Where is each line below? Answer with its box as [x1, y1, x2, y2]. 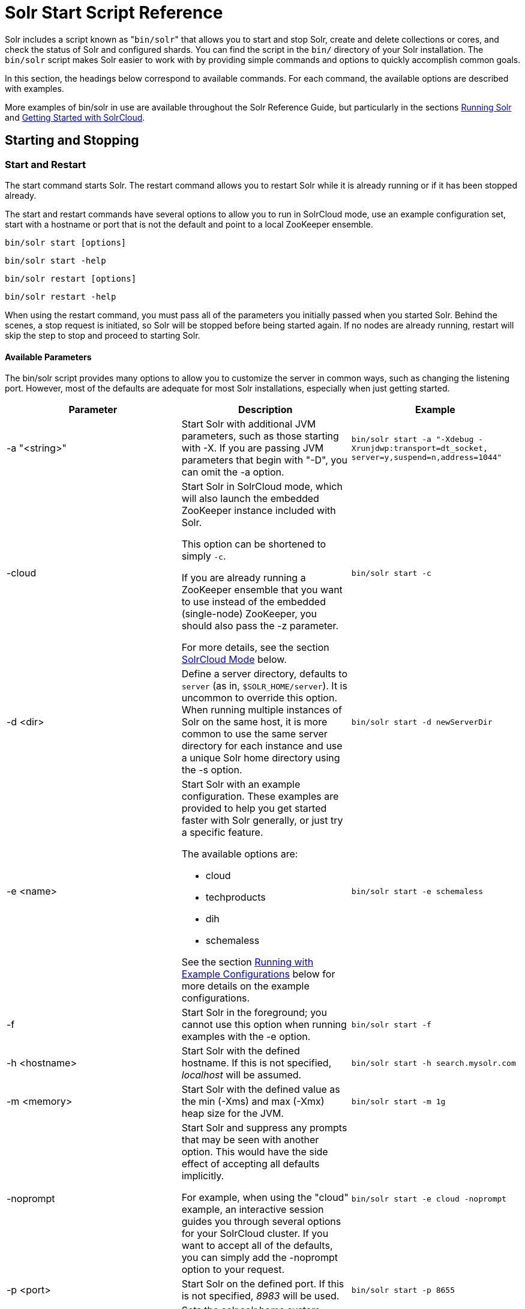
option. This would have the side [181, 1146, 328, 1158]
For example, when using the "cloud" [181, 1191, 349, 1204]
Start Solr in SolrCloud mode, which [181, 480, 343, 493]
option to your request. [181, 1263, 285, 1276]
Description [238, 404, 293, 416]
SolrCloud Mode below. [181, 653, 287, 666]
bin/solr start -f [351, 1020, 431, 1029]
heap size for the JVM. [181, 1107, 284, 1120]
